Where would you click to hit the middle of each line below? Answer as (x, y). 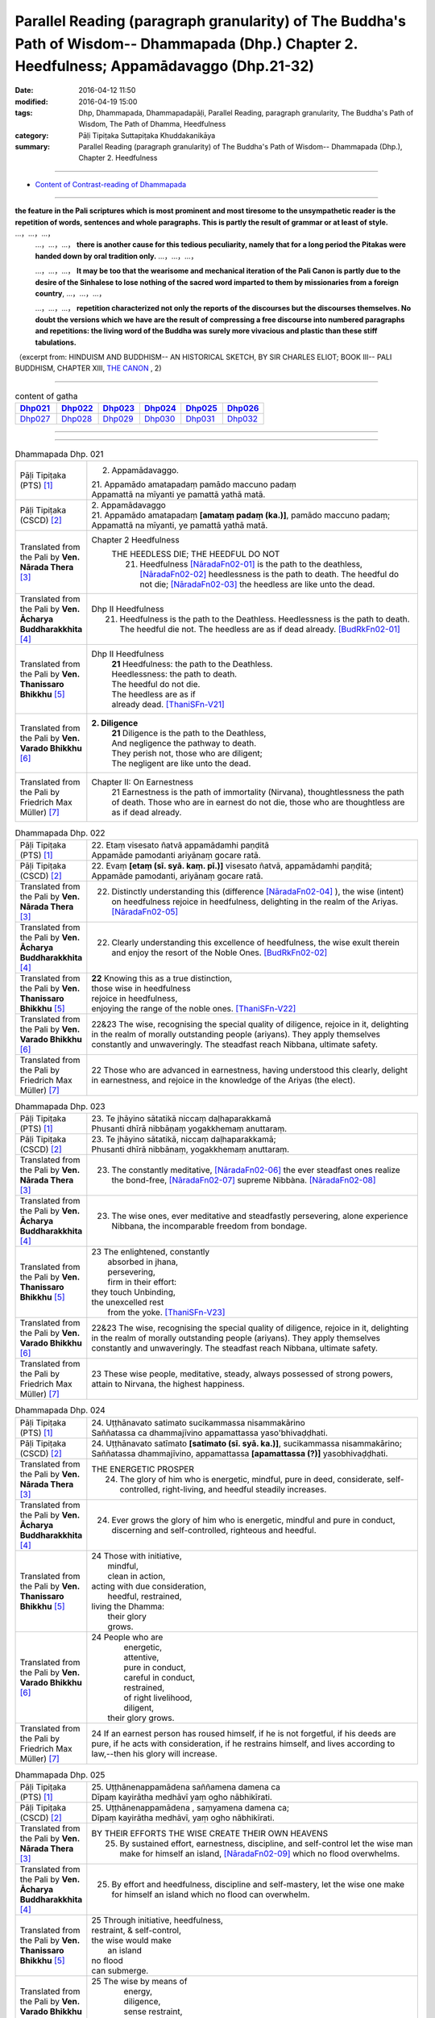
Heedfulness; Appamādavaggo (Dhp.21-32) (164, 67)
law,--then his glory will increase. (154, 1753)
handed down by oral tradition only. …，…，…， (116, 256)
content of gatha (46, 396)
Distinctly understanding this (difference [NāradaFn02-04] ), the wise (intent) (258, 891)
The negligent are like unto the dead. (181, 764)
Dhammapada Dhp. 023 (60, 1107)
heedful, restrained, (145, 1596)
